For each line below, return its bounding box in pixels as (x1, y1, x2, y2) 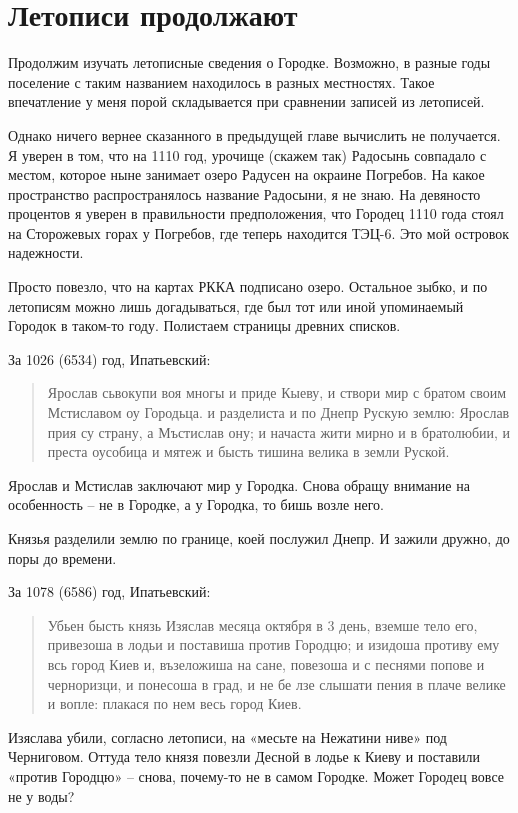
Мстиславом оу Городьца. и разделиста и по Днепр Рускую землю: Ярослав (47, 402, 510, 423)
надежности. (8, 242, 84, 263)
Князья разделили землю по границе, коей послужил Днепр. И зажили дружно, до (8, 528, 510, 548)
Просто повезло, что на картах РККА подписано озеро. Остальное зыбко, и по (8, 276, 488, 297)
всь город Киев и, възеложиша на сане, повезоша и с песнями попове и (47, 653, 485, 674)
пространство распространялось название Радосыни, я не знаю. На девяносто (8, 183, 481, 204)
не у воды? (8, 785, 75, 806)
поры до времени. (8, 547, 117, 568)
